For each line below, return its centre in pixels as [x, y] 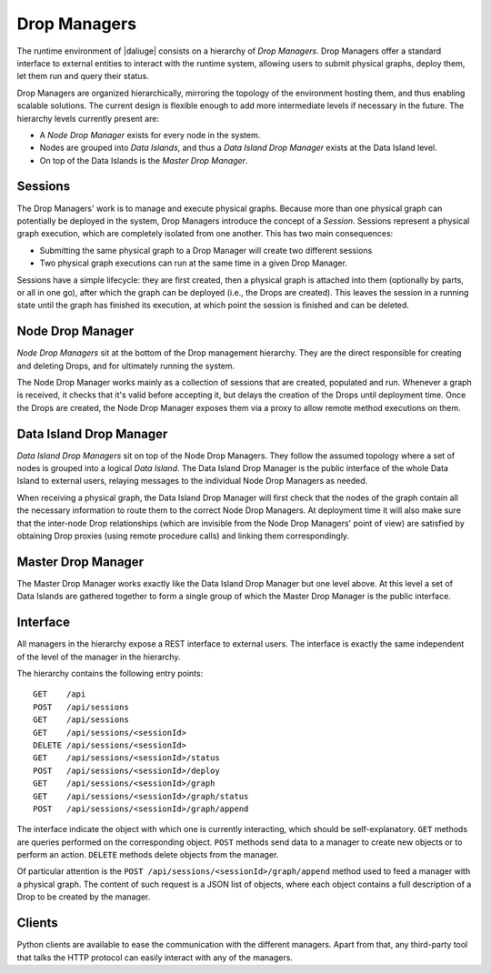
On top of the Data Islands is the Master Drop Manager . [144, 160]
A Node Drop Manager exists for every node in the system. [150, 135]
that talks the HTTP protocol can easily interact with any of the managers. [155, 957]
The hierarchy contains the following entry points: [110, 674]
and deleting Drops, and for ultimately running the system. [126, 366]
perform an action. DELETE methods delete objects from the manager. [148, 855]
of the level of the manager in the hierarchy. [99, 657]
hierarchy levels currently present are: [88, 118]
